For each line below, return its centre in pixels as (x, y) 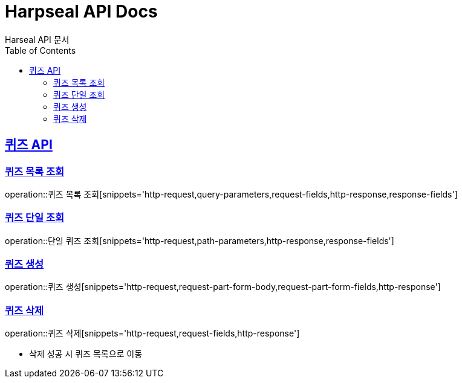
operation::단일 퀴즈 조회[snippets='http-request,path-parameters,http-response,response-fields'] (200, 240)
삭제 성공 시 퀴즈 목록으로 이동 (86, 354)
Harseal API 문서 (37, 39)
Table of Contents (41, 50)
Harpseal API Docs (81, 11)
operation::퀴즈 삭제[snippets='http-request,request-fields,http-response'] (152, 333)
